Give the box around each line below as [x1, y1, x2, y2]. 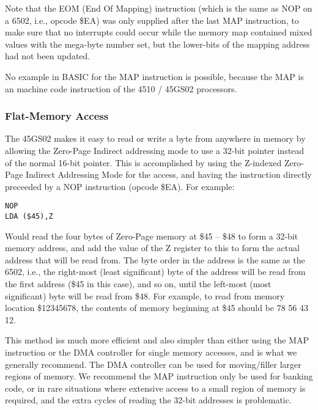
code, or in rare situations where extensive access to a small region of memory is [5, 381, 306, 394]
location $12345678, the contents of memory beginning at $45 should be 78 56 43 [5, 301, 309, 314]
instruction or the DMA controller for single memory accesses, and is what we [5, 346, 297, 358]
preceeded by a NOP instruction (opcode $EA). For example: [5, 180, 235, 192]
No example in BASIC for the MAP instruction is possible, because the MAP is [5, 70, 304, 82]
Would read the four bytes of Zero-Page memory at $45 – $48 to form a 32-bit [5, 229, 298, 242]
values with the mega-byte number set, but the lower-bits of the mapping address [5, 37, 310, 50]
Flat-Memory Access [5, 108, 109, 123]
